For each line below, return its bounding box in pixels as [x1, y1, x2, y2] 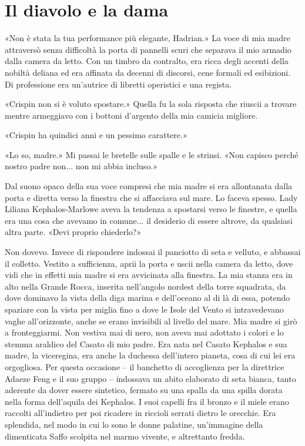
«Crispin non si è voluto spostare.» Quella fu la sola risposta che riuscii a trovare [5, 98, 297, 110]
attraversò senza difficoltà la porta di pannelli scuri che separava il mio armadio [5, 43, 291, 55]
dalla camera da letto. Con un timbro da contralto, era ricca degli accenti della [5, 55, 289, 67]
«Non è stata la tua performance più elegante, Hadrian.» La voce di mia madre [5, 32, 290, 44]
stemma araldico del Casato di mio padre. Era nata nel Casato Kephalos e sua [5, 337, 287, 350]
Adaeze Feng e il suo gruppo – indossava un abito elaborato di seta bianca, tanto [5, 372, 296, 384]
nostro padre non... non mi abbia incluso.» [5, 160, 158, 172]
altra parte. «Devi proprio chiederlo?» [5, 226, 142, 238]
